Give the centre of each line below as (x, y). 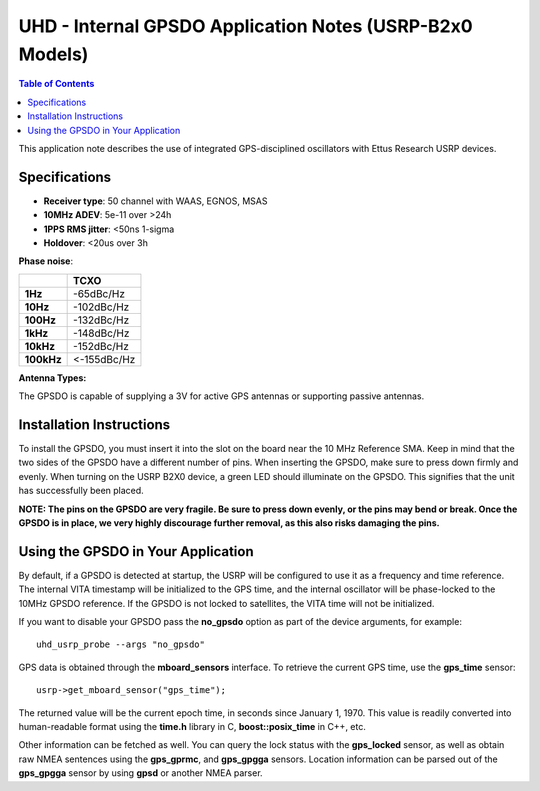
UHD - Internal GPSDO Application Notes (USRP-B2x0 (246, 26)
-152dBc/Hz (101, 346)
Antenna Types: (52, 377)
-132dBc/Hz (101, 320)
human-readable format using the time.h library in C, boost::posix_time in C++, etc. (192, 727)
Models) (53, 54)
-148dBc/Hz (101, 333)
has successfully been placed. (81, 491)
